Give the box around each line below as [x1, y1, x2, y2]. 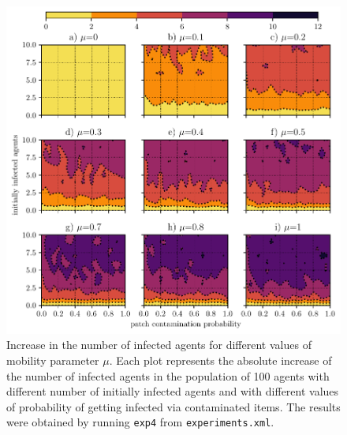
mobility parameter [6, 352, 99, 369]
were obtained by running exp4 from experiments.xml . [6, 414, 274, 430]
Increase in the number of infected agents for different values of [6, 336, 312, 353]
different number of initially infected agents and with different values [6, 383, 339, 399]
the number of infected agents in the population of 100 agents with [6, 367, 330, 384]
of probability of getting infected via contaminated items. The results [6, 398, 341, 414]
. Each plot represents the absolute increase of [109, 352, 332, 369]
